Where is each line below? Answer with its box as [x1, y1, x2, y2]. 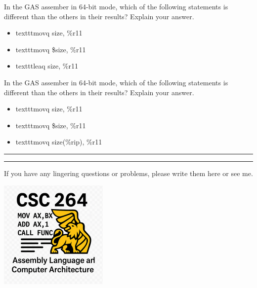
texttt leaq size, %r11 [15, 61, 78, 71]
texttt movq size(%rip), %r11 [15, 137, 102, 147]
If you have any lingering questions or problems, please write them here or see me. [4, 168, 253, 178]
